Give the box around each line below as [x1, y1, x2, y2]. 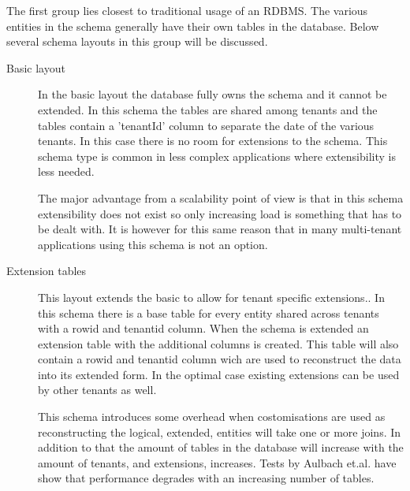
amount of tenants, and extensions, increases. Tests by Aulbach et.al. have [38, 454, 397, 471]
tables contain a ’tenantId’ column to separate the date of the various [38, 117, 375, 133]
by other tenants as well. [38, 381, 157, 398]
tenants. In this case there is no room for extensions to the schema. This [38, 132, 388, 149]
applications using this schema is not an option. [38, 236, 268, 252]
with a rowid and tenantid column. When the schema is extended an [38, 320, 369, 337]
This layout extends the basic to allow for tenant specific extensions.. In [38, 288, 385, 305]
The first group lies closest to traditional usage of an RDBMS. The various [6, 2, 368, 18]
